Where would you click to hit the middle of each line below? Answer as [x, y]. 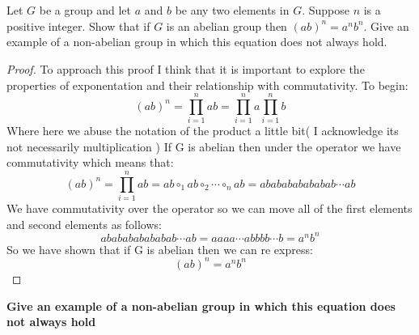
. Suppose [326, 10]
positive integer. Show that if [78, 25]
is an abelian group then [226, 25]
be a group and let [85, 10]
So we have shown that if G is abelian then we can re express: [160, 249]
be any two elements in [232, 10]
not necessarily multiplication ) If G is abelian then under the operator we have [204, 146]
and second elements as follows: [84, 224]
